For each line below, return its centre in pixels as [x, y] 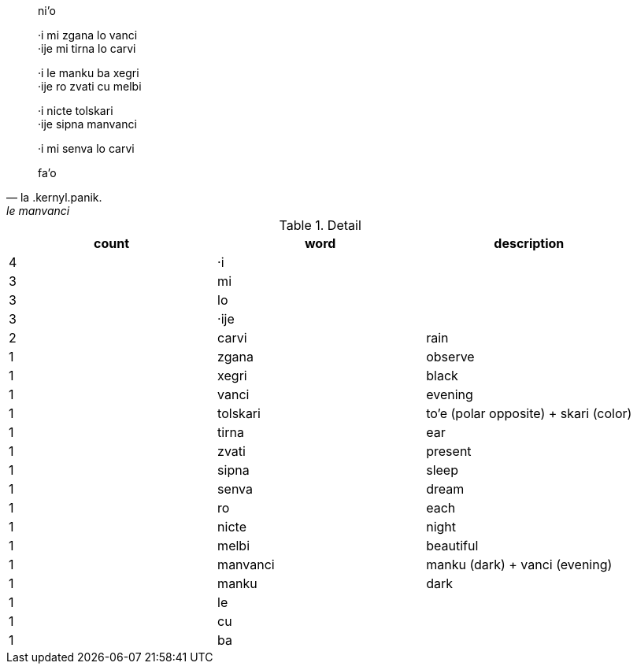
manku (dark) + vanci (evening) [519, 565]
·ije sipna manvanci [87, 124]
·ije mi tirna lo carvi [87, 48]
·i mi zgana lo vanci [88, 35]
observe [450, 357]
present [449, 451]
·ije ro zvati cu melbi [90, 86]
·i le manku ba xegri [89, 73]
